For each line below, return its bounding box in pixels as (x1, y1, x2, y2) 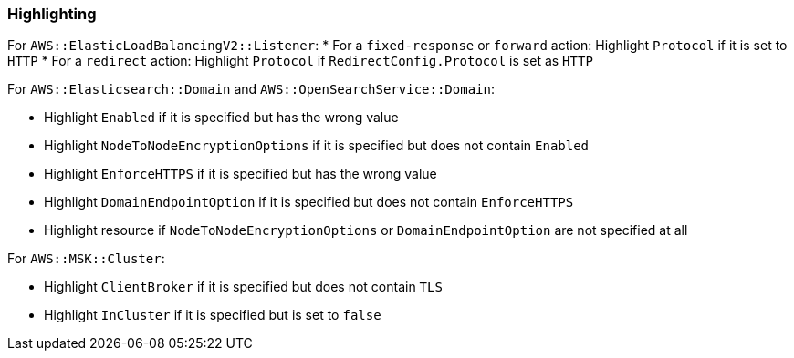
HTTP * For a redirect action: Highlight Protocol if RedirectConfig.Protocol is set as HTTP (7, 53, 593, 69)
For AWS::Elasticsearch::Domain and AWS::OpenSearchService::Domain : (7, 81, 495, 97)
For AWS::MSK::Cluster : (7, 251, 165, 267)
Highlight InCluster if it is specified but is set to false (44, 307, 381, 323)
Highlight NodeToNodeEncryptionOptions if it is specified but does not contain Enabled (44, 138, 590, 154)
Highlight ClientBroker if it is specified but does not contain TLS (44, 279, 443, 295)
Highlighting (7, 5, 97, 23)
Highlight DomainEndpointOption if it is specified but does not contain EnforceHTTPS (44, 194, 574, 210)
